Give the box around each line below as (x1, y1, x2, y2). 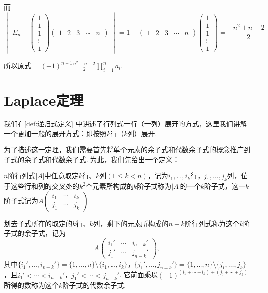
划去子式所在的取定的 (4, 218, 72, 228)
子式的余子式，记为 (4, 228, 66, 238)
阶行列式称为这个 (184, 218, 240, 228)
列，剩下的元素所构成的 (93, 218, 169, 228)
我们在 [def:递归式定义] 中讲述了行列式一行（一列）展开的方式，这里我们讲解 (4, 118, 247, 128)
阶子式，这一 (204, 181, 246, 191)
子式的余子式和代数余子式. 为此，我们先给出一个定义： (4, 154, 179, 164)
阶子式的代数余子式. (62, 280, 126, 290)
